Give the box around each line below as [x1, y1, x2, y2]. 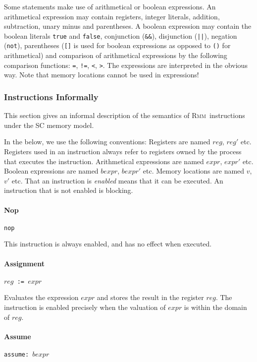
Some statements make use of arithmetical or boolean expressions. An [4, 1, 216, 11]
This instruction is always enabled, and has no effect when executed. [4, 239, 212, 249]
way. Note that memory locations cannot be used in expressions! [4, 69, 199, 80]
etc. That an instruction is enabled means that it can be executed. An [11, 175, 223, 185]
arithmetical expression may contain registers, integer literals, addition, [4, 11, 220, 21]
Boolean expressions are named [4, 166, 99, 176]
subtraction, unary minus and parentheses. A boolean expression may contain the [4, 21, 252, 31]
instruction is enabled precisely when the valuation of [4, 302, 166, 312]
